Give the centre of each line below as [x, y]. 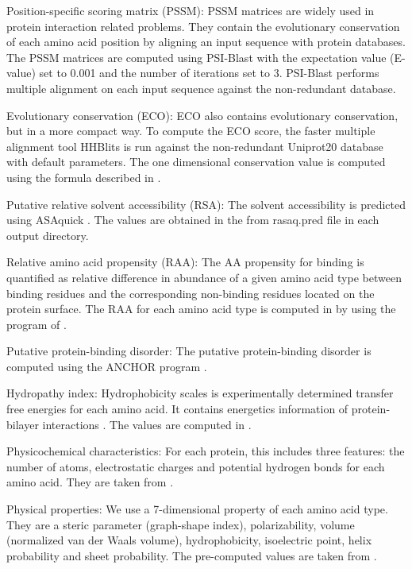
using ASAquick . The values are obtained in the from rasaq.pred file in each [193, 220]
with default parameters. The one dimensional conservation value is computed [196, 162]
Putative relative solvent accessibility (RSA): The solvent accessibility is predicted [206, 204]
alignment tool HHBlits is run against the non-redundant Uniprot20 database [195, 146]
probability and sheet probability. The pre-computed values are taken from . [192, 555]
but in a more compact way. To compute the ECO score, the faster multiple [191, 131]
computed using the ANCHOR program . [107, 366]
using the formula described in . [84, 177]
